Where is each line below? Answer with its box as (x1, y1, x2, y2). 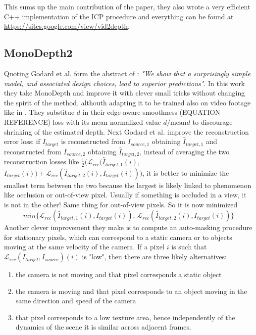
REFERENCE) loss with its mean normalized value (4, 116, 161, 127)
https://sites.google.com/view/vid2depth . (4, 21, 130, 31)
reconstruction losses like (4, 156, 79, 167)
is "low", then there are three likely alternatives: (82, 251, 227, 262)
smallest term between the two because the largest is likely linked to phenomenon (4, 180, 252, 190)
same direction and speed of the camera (15, 295, 136, 306)
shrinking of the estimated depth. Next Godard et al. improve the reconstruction (4, 126, 249, 137)
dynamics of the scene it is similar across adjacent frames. (15, 322, 191, 332)
